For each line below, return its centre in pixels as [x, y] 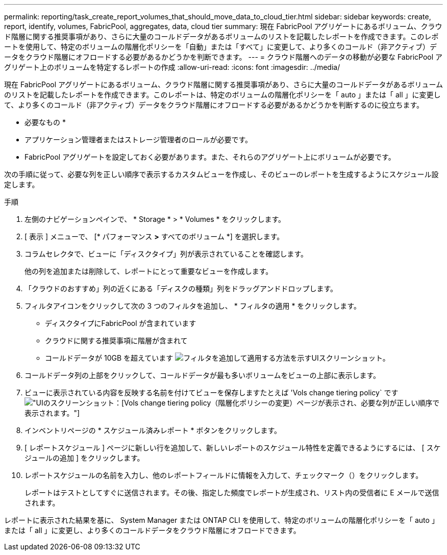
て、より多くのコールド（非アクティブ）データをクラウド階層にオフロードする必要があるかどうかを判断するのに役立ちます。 [214, 105]
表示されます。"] [52, 413]
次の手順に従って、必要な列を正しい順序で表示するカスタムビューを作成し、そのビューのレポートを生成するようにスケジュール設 [221, 174]
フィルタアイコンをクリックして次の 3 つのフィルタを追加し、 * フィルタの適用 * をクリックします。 [193, 306]
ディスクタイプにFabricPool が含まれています [121, 323]
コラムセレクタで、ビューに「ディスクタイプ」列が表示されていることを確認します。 [166, 254]
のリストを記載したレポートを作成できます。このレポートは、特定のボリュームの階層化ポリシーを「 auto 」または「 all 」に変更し [222, 95]
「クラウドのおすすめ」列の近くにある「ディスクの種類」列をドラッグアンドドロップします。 [181, 288]
